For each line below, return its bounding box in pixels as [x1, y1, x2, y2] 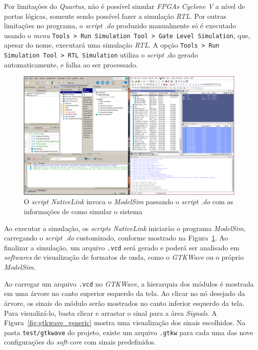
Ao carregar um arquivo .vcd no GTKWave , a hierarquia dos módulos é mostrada [4, 278, 254, 289]
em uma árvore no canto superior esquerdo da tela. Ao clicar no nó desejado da [4, 288, 245, 298]
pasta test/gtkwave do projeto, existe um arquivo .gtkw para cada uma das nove [4, 327, 253, 337]
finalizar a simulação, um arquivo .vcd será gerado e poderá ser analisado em [4, 242, 240, 252]
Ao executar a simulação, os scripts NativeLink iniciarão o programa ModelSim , [4, 223, 246, 233]
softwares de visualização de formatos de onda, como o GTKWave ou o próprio [4, 252, 244, 262]
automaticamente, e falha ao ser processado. [4, 59, 138, 69]
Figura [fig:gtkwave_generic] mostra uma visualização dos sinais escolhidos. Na [4, 317, 246, 328]
